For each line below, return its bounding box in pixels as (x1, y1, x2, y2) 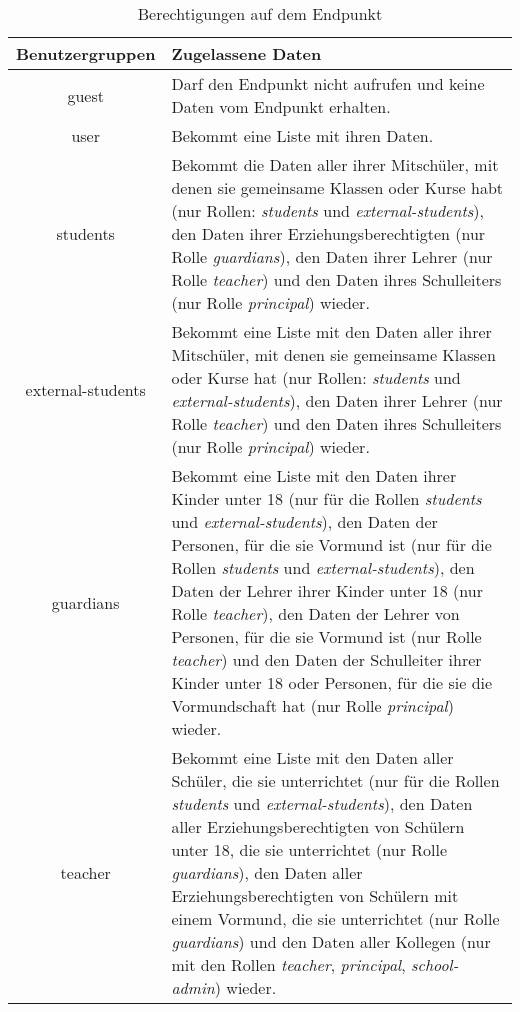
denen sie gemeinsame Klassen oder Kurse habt (171, 176, 504, 199)
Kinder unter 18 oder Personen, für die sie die (171, 671, 493, 694)
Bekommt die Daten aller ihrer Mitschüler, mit (171, 153, 499, 176)
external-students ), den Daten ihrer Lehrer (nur (171, 389, 503, 412)
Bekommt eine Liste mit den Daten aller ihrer (171, 320, 492, 343)
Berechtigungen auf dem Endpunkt (137, 2, 383, 25)
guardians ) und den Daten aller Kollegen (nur (171, 930, 491, 953)
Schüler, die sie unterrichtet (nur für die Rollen (171, 769, 500, 792)
